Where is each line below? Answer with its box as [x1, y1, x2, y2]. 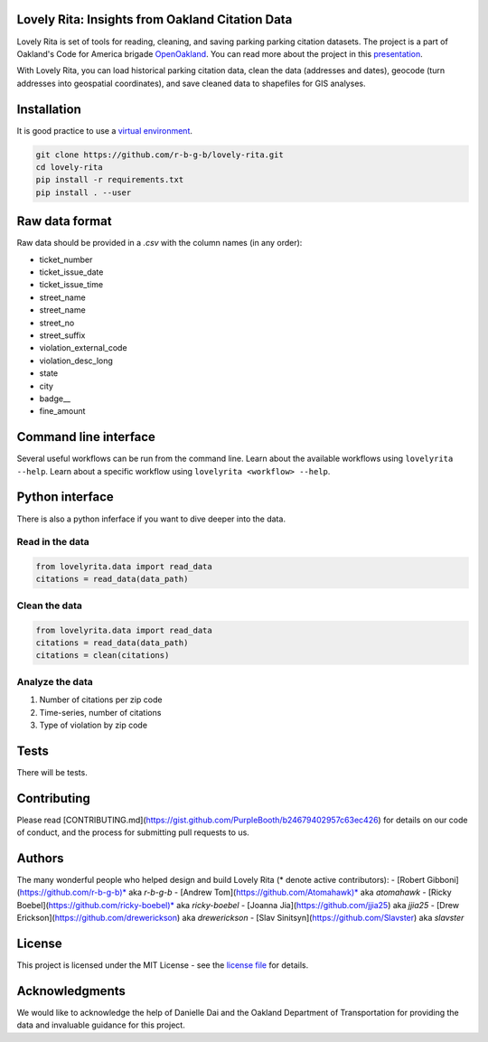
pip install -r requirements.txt [35, 174, 184, 185]
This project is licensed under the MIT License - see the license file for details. [16, 960, 309, 971]
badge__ [39, 393, 71, 404]
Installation [16, 101, 81, 117]
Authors [16, 850, 64, 866]
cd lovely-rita [35, 162, 103, 172]
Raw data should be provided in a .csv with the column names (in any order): [16, 238, 303, 249]
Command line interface [16, 429, 155, 445]
